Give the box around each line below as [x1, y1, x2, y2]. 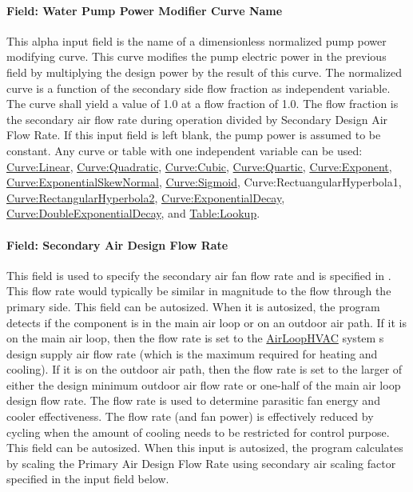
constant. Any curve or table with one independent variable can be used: [6, 142, 363, 158]
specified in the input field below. [6, 470, 169, 487]
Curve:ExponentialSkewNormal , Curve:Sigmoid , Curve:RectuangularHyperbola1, [6, 174, 402, 190]
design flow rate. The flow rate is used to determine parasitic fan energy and [6, 392, 380, 409]
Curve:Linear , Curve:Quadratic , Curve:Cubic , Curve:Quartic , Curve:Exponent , [6, 158, 392, 174]
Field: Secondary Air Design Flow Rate [6, 236, 228, 253]
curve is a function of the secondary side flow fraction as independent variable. [6, 79, 391, 96]
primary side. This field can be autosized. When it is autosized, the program [6, 298, 380, 314]
